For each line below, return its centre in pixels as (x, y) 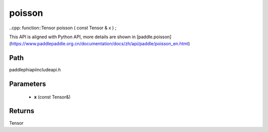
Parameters (28, 84)
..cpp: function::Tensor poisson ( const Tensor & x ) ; (63, 28)
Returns (22, 111)
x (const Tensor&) (52, 97)
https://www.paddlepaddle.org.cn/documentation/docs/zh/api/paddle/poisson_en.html (100, 44)
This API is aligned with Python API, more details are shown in (72, 37)
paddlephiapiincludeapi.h (35, 70)
